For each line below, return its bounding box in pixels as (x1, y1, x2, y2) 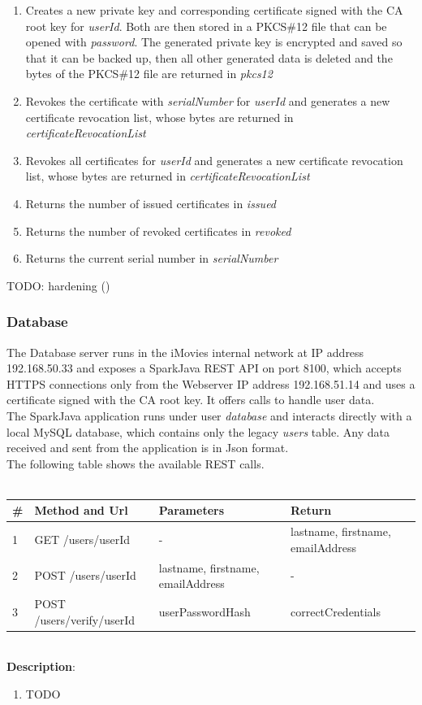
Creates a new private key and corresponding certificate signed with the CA (25, 2, 403, 18)
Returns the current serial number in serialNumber (25, 250, 278, 267)
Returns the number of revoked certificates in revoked (25, 222, 291, 239)
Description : (6, 658, 75, 675)
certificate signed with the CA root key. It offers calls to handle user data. (6, 391, 375, 408)
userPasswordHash (158, 603, 251, 620)
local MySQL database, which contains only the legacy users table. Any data (6, 423, 390, 440)
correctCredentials (290, 603, 381, 620)
